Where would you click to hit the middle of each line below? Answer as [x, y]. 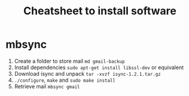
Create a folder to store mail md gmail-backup [69, 61]
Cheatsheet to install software [100, 11]
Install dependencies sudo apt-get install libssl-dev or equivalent [99, 67]
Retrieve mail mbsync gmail [47, 86]
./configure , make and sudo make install [65, 80]
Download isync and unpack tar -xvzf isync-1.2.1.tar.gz [87, 73]
